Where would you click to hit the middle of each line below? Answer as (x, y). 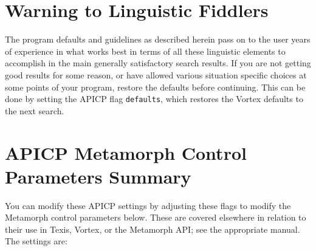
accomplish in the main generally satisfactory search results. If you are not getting (158, 63)
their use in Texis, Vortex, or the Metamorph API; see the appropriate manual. (153, 229)
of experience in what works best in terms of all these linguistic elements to (145, 51)
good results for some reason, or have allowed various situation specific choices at (156, 74)
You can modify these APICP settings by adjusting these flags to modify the (148, 205)
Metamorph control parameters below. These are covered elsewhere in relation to (156, 217)
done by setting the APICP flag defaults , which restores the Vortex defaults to (154, 99)
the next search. (35, 110)
